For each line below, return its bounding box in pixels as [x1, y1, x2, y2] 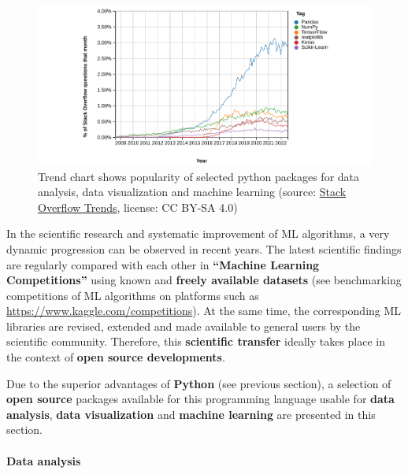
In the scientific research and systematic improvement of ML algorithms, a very [6, 225, 390, 242]
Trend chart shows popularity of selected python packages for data [38, 168, 360, 184]
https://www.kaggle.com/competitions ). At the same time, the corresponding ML [6, 302, 402, 319]
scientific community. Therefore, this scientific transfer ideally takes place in [6, 333, 386, 350]
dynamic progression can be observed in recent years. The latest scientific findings [6, 240, 402, 257]
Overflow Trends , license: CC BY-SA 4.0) [38, 198, 238, 215]
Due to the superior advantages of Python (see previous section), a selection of [6, 375, 391, 391]
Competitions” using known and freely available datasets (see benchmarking [6, 272, 402, 288]
